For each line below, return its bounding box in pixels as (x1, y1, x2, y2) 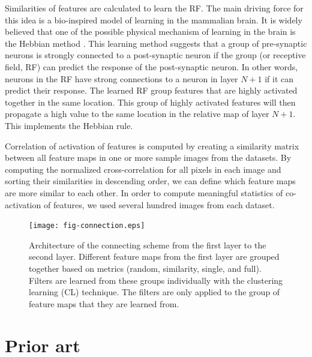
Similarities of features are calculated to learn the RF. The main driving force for (5, 2, 304, 14)
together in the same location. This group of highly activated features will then (5, 95, 296, 108)
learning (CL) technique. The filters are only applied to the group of (29, 286, 280, 298)
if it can (265, 72, 294, 85)
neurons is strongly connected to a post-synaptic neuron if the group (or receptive (5, 49, 306, 61)
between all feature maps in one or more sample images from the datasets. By (5, 151, 292, 164)
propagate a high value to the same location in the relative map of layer (5, 107, 269, 120)
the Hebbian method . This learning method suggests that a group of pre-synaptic (5, 37, 307, 49)
